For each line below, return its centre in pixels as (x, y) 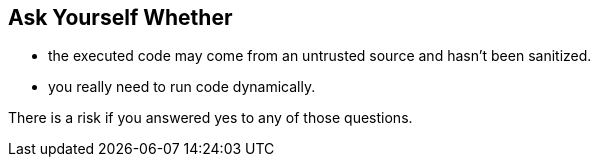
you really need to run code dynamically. (182, 87)
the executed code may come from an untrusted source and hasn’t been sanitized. (320, 56)
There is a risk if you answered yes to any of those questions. (210, 118)
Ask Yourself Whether (120, 17)
